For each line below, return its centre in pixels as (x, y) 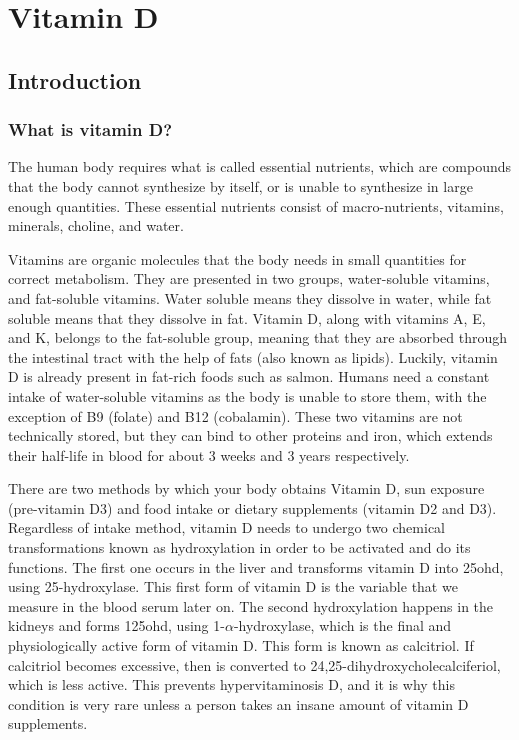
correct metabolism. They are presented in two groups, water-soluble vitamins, (249, 278)
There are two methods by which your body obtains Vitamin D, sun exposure (246, 488)
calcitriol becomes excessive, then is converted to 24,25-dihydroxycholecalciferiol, (254, 664)
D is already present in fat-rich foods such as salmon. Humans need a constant (249, 376)
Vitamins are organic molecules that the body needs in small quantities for (237, 258)
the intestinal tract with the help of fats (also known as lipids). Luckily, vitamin (253, 356)
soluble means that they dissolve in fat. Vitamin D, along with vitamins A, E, (247, 317)
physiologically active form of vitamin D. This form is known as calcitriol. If (241, 645)
